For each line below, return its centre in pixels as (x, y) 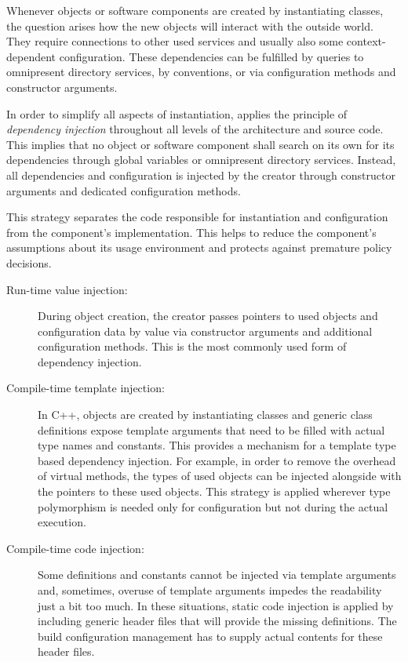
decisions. (29, 262)
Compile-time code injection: (75, 548)
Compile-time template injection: (86, 388)
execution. (62, 522)
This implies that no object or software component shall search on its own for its (200, 144)
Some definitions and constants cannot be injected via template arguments (217, 575)
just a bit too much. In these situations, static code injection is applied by (216, 605)
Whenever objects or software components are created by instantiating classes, (195, 10)
